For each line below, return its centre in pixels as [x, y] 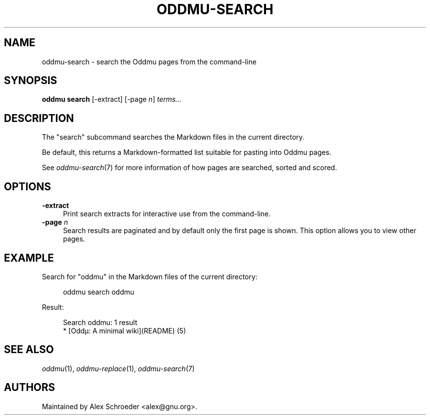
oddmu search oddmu [99, 292]
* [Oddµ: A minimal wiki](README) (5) [124, 330]
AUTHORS [30, 388]
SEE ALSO [29, 350]
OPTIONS [27, 186]
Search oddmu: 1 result [100, 322]
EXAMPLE [29, 258]
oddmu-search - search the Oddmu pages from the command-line [149, 61]
